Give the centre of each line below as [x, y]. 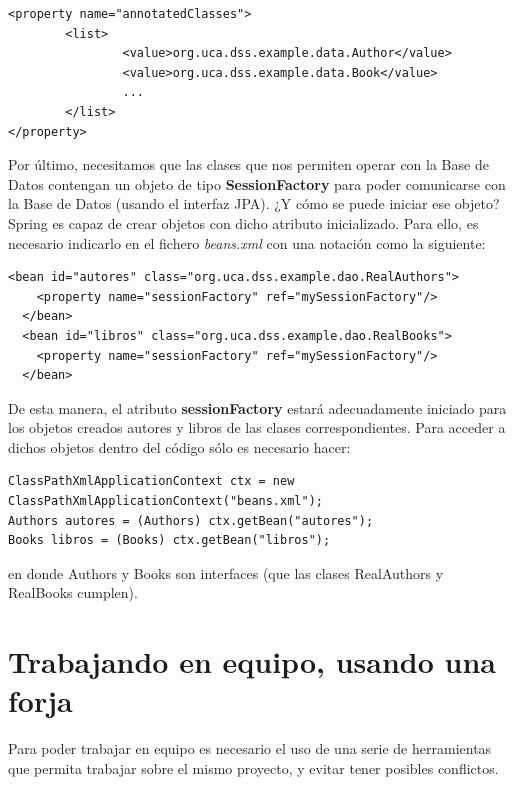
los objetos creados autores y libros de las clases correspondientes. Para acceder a [257, 427]
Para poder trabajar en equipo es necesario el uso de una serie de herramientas [250, 748]
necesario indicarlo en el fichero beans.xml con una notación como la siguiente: [247, 242]
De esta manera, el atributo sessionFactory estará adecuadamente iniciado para [257, 407]
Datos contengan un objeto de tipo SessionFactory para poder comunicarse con [257, 183]
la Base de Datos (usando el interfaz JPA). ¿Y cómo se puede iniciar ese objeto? [254, 203]
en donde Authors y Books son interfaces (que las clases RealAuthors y [226, 572]
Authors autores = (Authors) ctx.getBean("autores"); [191, 520]
